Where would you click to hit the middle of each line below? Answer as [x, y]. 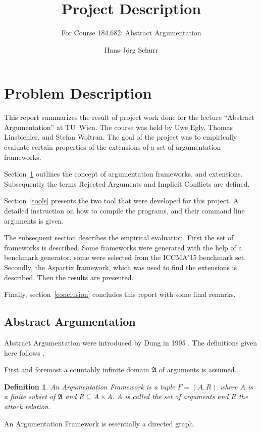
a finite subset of [30, 396]
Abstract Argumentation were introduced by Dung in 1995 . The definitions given [131, 342]
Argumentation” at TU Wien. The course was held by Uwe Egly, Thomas [119, 127]
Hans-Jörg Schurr [131, 49]
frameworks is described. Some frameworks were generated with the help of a [123, 247]
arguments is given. [34, 220]
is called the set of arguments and [177, 396]
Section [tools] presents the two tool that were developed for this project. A [121, 201]
